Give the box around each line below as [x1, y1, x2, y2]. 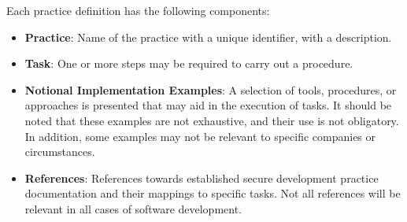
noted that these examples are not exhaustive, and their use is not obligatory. [24, 112, 399, 128]
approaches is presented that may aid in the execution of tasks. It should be [24, 97, 392, 113]
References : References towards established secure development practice [24, 169, 379, 186]
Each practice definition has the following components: [6, 2, 270, 18]
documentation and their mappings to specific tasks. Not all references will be [24, 185, 401, 202]
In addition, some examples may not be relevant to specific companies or [24, 128, 376, 144]
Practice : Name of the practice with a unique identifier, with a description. [24, 28, 392, 45]
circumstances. [24, 143, 95, 160]
